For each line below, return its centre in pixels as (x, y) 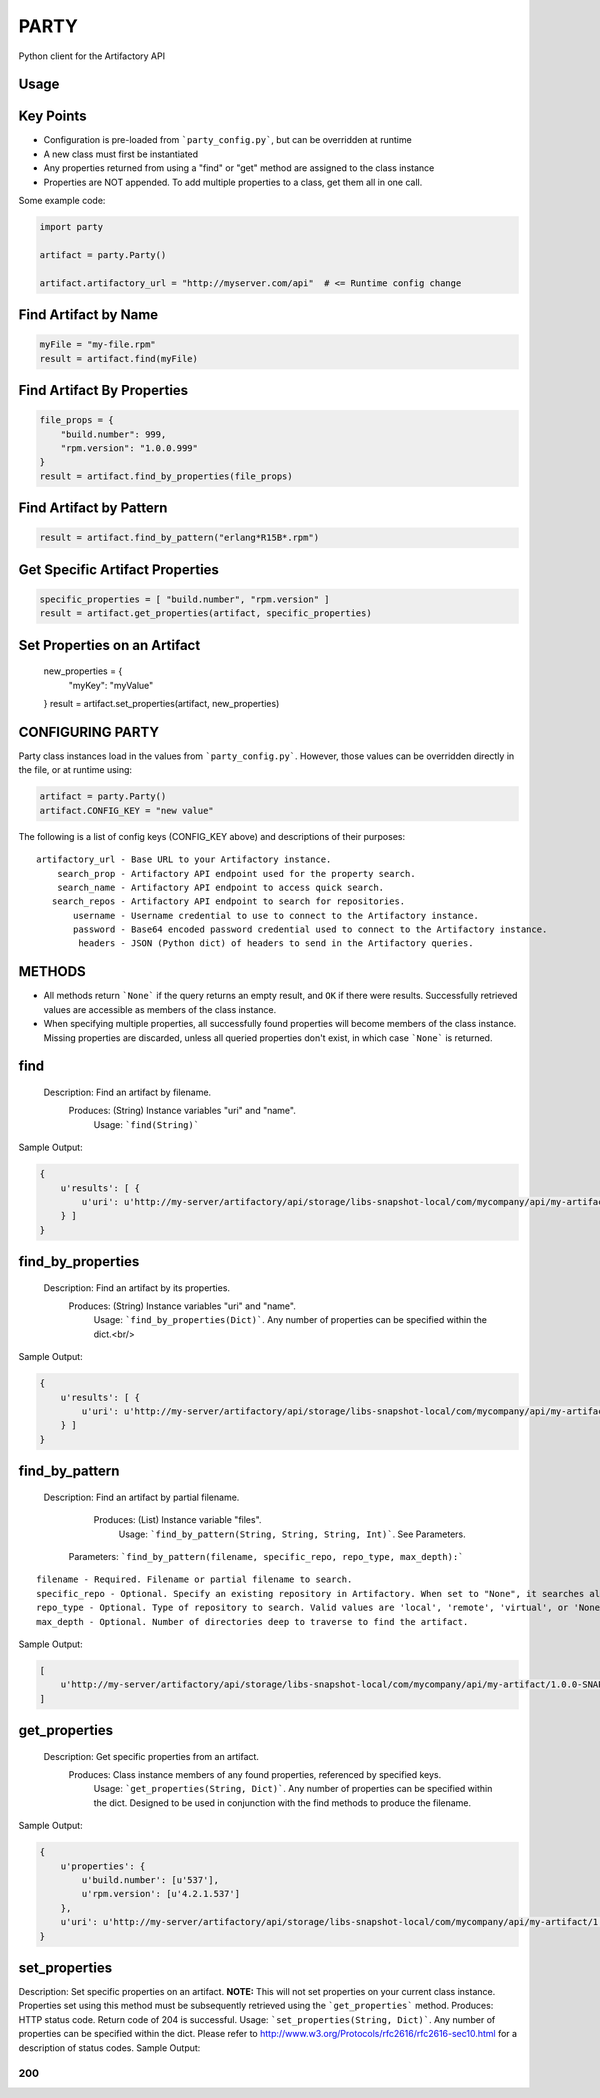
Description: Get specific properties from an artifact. (151, 1756)
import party (71, 227)
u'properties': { (103, 1866)
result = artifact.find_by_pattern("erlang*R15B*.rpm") (179, 538)
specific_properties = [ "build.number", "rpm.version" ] (184, 599)
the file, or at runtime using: (75, 770)
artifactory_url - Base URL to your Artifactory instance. (184, 859)
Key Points (52, 116)
